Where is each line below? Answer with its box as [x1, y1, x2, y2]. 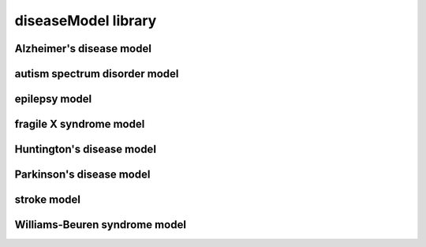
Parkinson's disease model [14, 168, 151, 182]
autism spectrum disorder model [14, 67, 179, 80]
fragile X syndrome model [14, 118, 145, 131]
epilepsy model [14, 92, 92, 106]
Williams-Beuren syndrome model [14, 218, 187, 232]
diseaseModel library [14, 12, 157, 29]
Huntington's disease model [14, 143, 157, 156]
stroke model [14, 193, 81, 207]
